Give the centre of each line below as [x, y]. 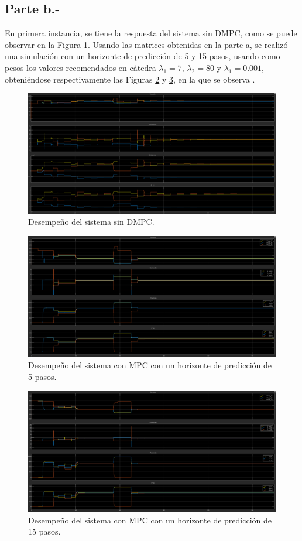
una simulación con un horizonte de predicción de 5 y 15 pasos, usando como [143, 56]
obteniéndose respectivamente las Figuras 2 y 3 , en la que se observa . [130, 79]
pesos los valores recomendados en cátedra [80, 67]
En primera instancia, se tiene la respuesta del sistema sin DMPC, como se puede [151, 33]
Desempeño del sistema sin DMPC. [91, 222]
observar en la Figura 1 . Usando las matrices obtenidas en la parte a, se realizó [146, 44]
